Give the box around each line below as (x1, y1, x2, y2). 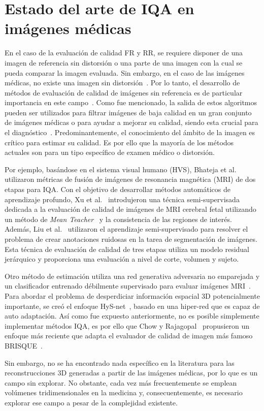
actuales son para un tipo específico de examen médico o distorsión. (5, 147, 215, 157)
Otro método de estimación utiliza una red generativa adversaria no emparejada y (5, 270, 260, 281)
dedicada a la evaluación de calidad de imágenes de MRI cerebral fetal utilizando (5, 204, 256, 214)
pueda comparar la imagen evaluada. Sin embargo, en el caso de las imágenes (5, 67, 245, 78)
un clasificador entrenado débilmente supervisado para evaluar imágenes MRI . (5, 280, 251, 291)
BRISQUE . (5, 340, 43, 351)
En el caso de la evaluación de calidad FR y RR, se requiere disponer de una (5, 47, 243, 58)
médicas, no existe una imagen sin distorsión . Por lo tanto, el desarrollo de (5, 77, 240, 88)
